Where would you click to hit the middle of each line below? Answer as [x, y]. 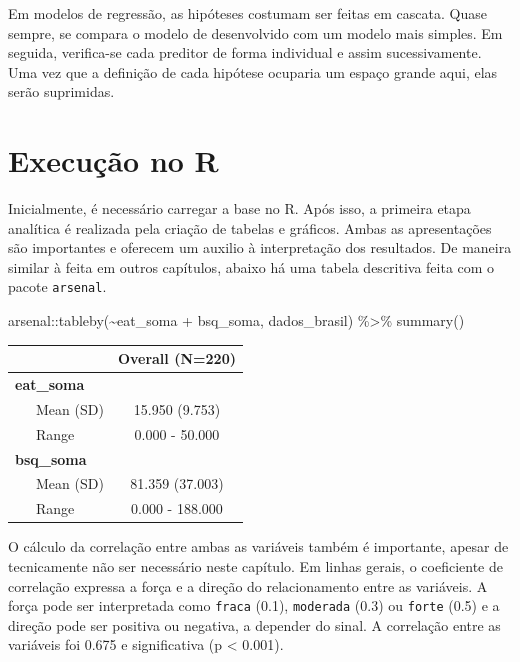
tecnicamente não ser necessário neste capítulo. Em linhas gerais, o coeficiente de [255, 565]
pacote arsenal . [57, 286]
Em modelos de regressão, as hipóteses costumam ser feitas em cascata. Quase [247, 13]
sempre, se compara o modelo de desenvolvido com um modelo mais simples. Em [255, 32]
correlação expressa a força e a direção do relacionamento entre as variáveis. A [248, 585]
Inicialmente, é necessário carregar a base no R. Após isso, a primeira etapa [239, 208]
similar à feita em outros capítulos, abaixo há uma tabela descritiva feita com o [251, 266]
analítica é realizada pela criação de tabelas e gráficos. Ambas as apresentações [250, 227]
